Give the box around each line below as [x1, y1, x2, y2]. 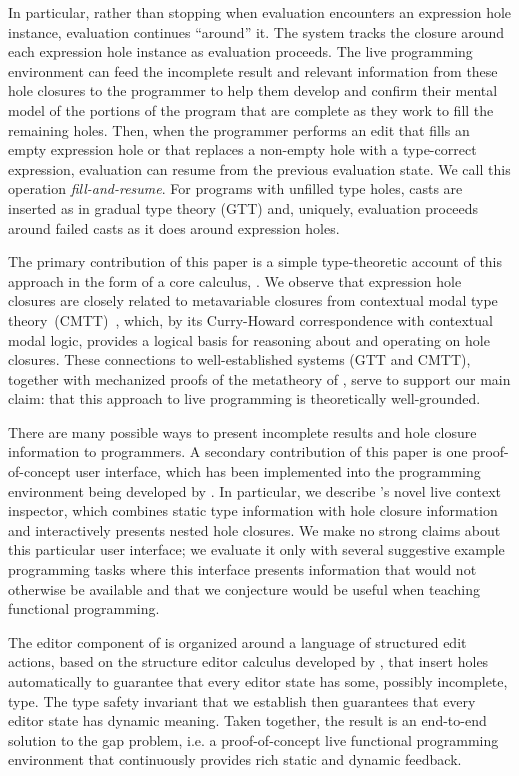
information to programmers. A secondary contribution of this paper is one [8, 441, 468, 462]
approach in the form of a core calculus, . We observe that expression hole [8, 270, 462, 291]
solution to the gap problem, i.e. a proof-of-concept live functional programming [8, 729, 499, 750]
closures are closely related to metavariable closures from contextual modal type [8, 290, 498, 311]
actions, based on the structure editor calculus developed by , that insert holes [8, 651, 489, 672]
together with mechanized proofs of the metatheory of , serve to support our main [8, 368, 511, 389]
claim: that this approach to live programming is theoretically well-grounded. [8, 388, 481, 409]
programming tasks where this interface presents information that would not [8, 559, 477, 580]
